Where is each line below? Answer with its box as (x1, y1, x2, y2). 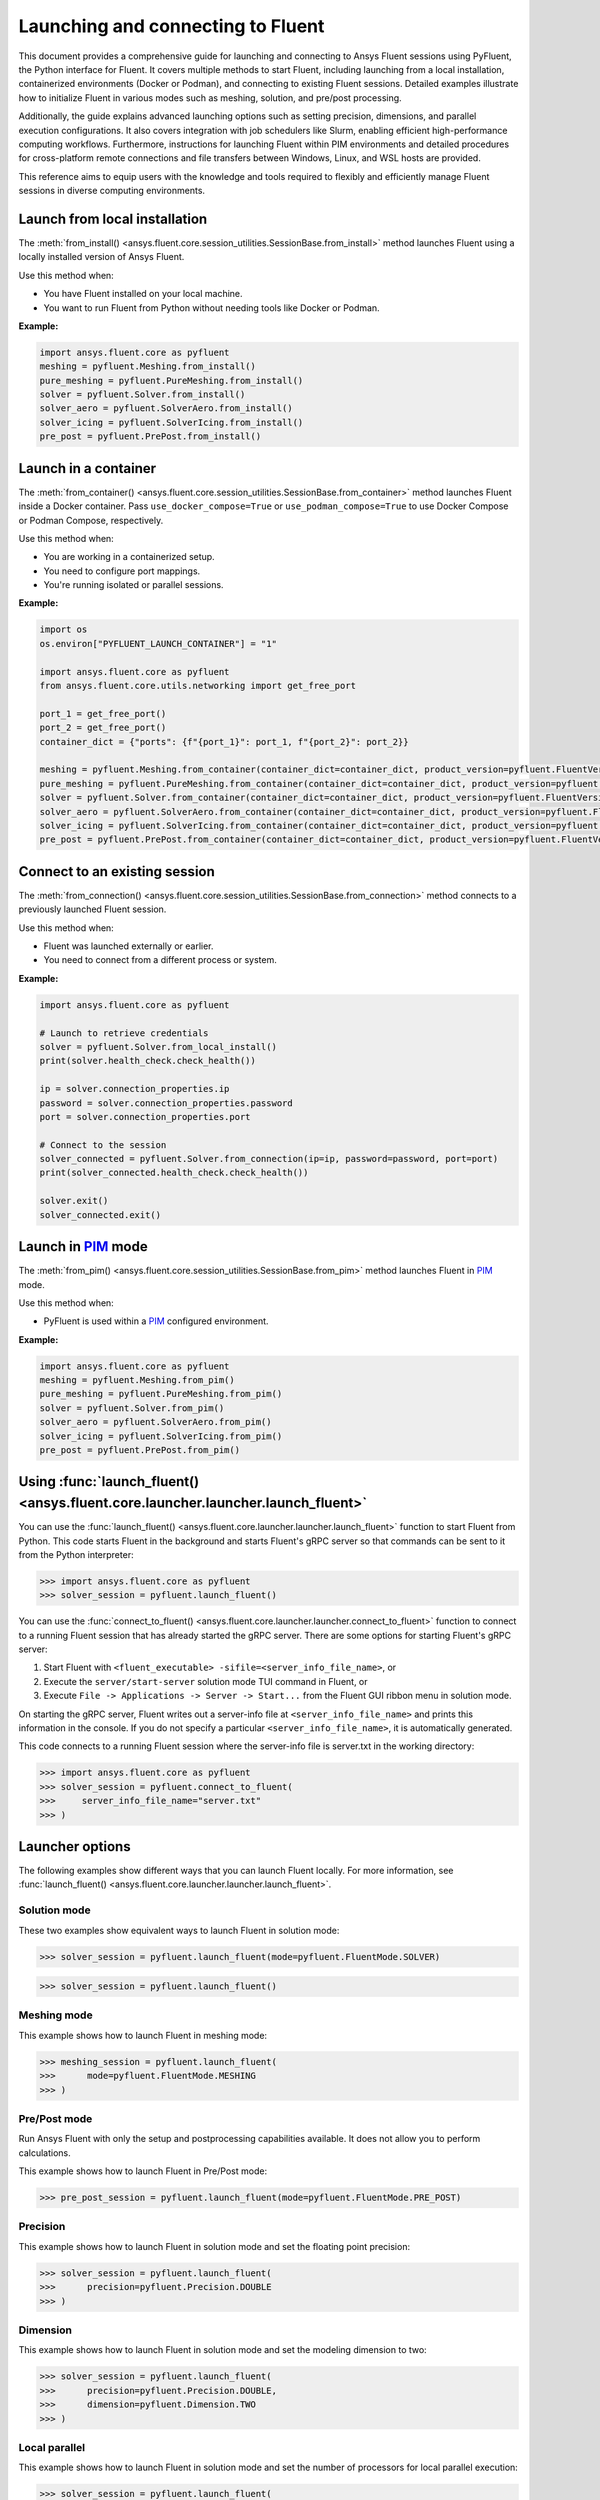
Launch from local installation (18, 210, 208, 227)
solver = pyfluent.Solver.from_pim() (39, 1402, 225, 1414)
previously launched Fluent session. (18, 903, 167, 915)
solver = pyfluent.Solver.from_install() (39, 389, 246, 400)
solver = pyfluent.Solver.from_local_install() (39, 1041, 277, 1052)
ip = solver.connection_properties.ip (39, 1083, 230, 1095)
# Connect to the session (39, 1139, 167, 1150)
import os (39, 624, 88, 635)
